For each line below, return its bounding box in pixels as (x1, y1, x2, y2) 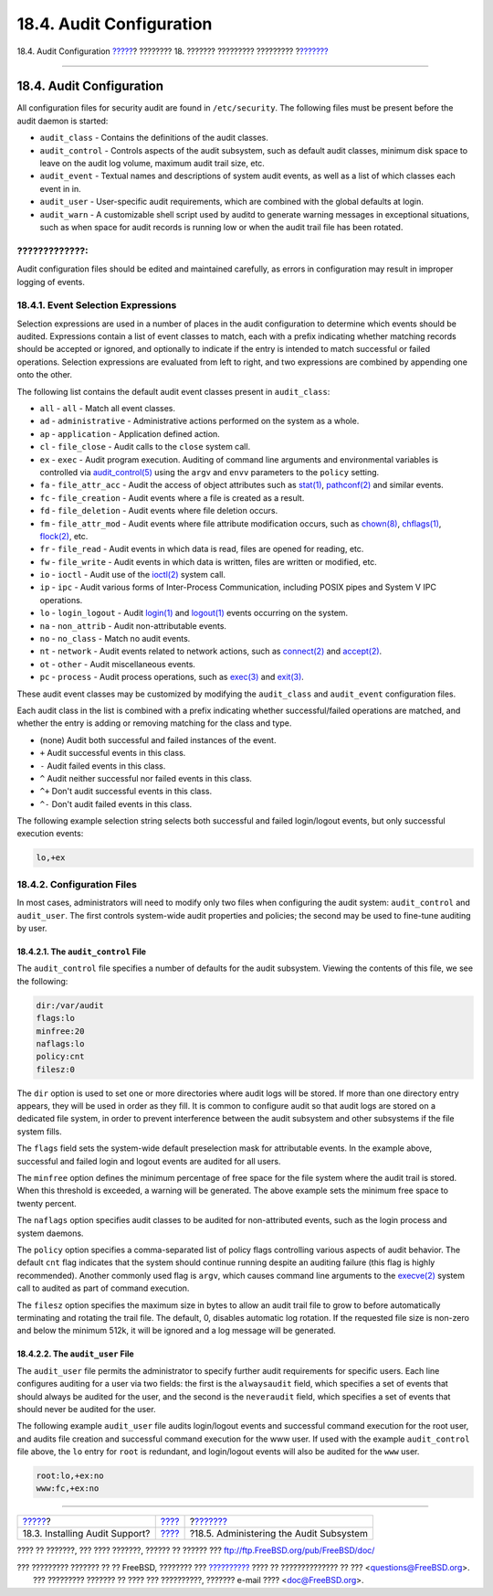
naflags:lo (36, 1038, 85, 1048)
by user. (16, 922, 47, 933)
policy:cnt (36, 1051, 85, 1062)
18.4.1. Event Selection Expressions (16, 299, 177, 312)
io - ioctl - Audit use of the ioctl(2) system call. (39, 569, 226, 580)
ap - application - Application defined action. (39, 428, 221, 439)
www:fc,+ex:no (36, 1484, 100, 1494)
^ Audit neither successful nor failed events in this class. (39, 772, 253, 783)
